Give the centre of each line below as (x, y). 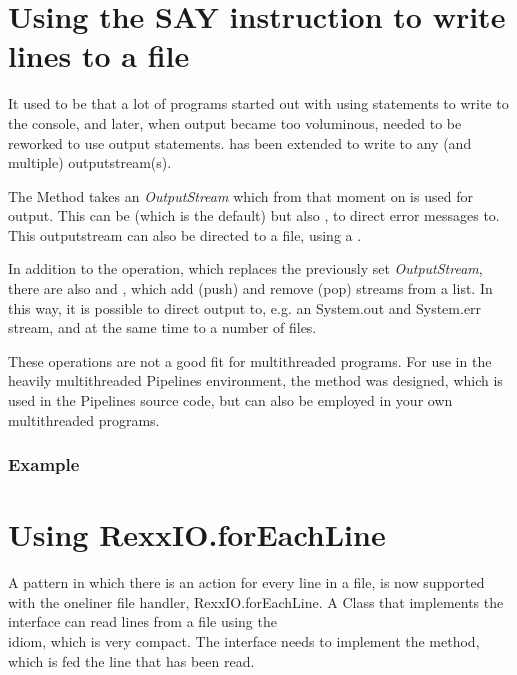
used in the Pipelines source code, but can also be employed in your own (230, 400)
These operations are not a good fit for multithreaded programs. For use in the (250, 360)
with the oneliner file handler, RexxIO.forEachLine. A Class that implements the (256, 601)
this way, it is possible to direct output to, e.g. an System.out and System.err (245, 307)
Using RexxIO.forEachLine (197, 534)
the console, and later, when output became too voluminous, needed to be (235, 122)
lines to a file (99, 55)
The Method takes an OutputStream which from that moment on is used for (240, 195)
